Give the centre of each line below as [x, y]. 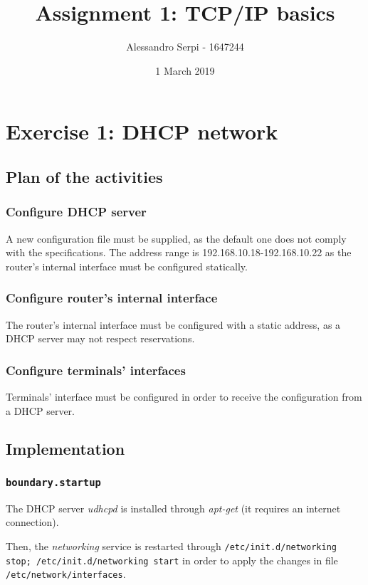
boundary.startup [53, 482]
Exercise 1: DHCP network [142, 131]
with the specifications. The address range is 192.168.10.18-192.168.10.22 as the [179, 252]
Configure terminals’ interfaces [96, 370]
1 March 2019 [185, 70]
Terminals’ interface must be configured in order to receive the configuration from [184, 396]
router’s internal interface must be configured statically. [127, 266]
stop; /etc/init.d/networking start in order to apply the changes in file [172, 560]
